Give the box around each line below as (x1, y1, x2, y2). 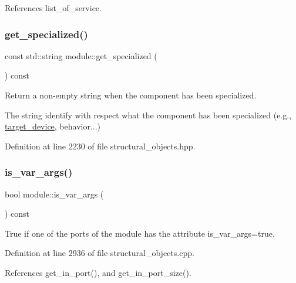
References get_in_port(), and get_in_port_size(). (5, 266, 191, 278)
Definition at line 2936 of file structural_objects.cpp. (5, 247, 194, 259)
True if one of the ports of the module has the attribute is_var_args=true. (5, 227, 275, 239)
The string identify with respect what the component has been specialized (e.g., (5, 108, 292, 121)
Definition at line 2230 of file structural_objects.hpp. (5, 139, 196, 152)
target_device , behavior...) (5, 120, 101, 132)
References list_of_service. (5, 2, 102, 13)
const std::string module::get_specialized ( (5, 49, 157, 62)
